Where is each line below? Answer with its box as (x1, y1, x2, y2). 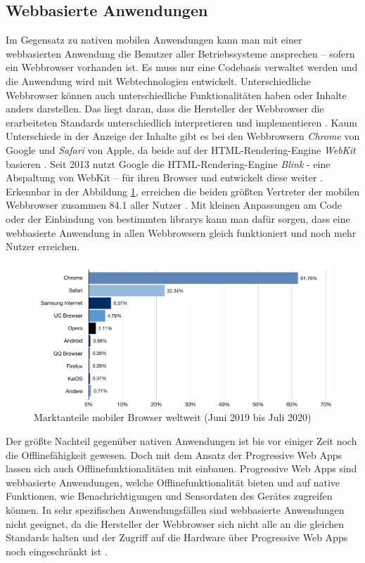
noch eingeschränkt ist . (6, 543, 108, 558)
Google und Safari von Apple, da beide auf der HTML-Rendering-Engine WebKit (6, 142, 356, 157)
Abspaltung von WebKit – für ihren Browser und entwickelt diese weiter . (6, 170, 323, 185)
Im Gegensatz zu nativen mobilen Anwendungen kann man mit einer (6, 32, 302, 47)
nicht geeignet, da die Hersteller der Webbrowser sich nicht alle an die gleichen (6, 516, 345, 531)
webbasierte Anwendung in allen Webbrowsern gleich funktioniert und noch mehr (6, 225, 357, 240)
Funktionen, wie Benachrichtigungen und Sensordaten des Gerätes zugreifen (6, 488, 333, 503)
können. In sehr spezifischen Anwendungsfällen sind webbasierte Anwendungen (6, 503, 345, 517)
